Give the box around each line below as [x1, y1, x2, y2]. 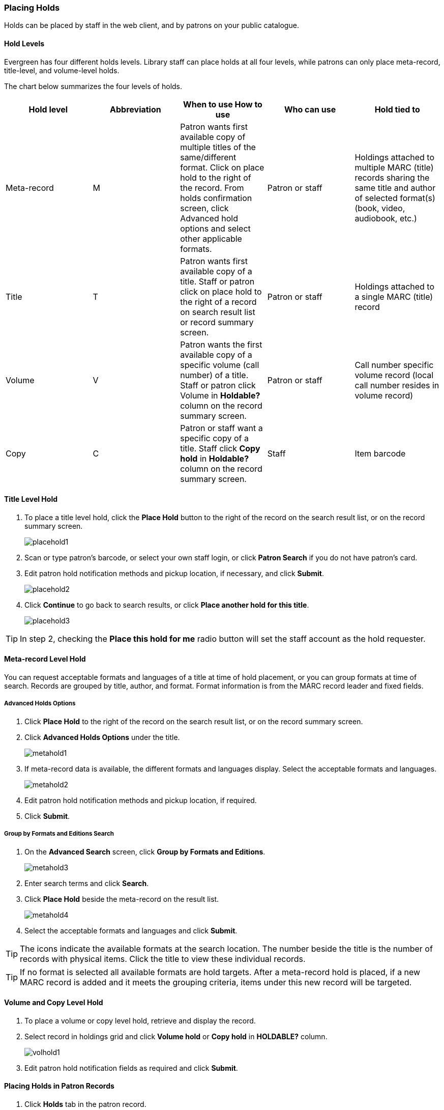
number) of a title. [180, 369, 249, 380]
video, [381, 203, 405, 213]
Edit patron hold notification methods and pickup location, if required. [24, 795, 257, 805]
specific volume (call [180, 359, 259, 370]
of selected [354, 192, 398, 203]
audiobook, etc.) [354, 213, 417, 223]
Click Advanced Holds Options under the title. [24, 732, 180, 742]
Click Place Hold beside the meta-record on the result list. [24, 894, 219, 903]
